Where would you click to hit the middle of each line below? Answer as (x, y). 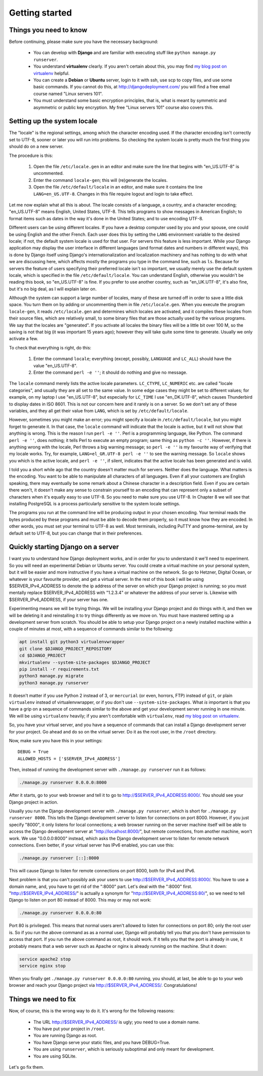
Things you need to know (48, 30)
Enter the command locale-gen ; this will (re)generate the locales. (101, 180)
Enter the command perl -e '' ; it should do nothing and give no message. (110, 372)
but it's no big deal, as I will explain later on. (53, 289)
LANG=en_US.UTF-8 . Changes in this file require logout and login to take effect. (113, 194)
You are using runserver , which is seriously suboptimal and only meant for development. (124, 1049)
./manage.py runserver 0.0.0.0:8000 (63, 783)
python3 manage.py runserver (54, 683)
